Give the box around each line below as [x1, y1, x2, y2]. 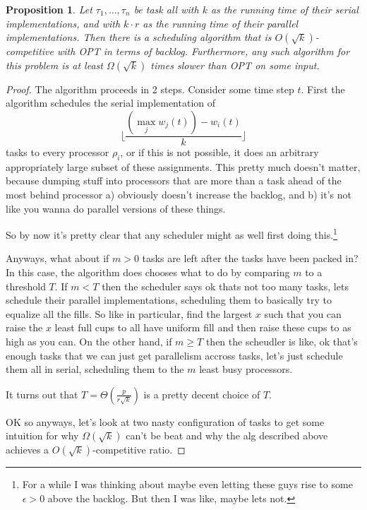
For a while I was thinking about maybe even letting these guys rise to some [22, 477, 353, 492]
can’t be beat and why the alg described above [126, 428, 328, 443]
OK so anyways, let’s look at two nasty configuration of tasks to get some [6, 414, 325, 429]
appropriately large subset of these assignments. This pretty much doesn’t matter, [6, 159, 361, 174]
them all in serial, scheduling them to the [6, 362, 184, 376]
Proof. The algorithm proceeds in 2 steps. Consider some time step [6, 81, 294, 96]
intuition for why [6, 428, 79, 443]
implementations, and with [6, 16, 121, 30]
